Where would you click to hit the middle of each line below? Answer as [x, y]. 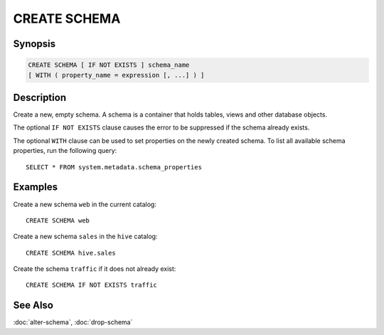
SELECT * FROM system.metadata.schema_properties [114, 167]
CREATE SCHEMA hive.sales [71, 253]
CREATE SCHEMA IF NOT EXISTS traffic [92, 285]
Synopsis [34, 44]
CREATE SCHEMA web [58, 220]
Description [40, 97]
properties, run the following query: [65, 151]
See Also [33, 305]
